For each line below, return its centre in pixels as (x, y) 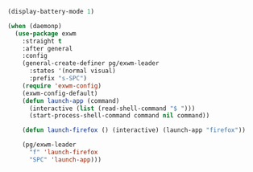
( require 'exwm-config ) (62, 86)
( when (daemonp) (35, 26)
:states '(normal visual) (72, 71)
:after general (48, 48)
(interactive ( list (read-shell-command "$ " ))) (112, 109)
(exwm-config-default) (60, 93)
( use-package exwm (46, 33)
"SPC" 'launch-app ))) (65, 160)
